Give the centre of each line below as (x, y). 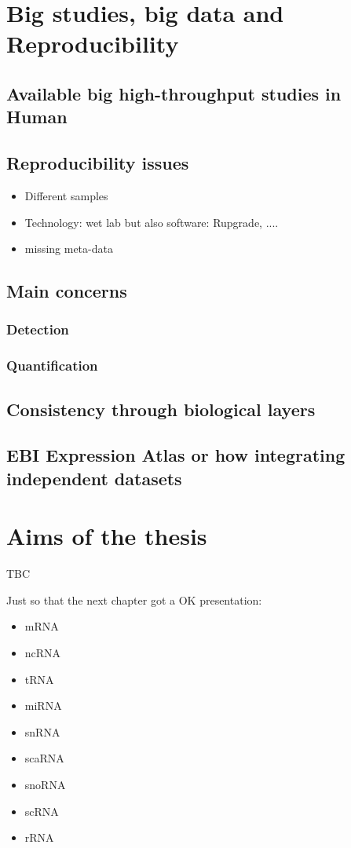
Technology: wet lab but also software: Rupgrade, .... (152, 222)
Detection (38, 329)
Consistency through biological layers (161, 409)
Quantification (52, 366)
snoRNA (45, 785)
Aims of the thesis (107, 536)
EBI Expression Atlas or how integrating (176, 455)
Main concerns (67, 291)
